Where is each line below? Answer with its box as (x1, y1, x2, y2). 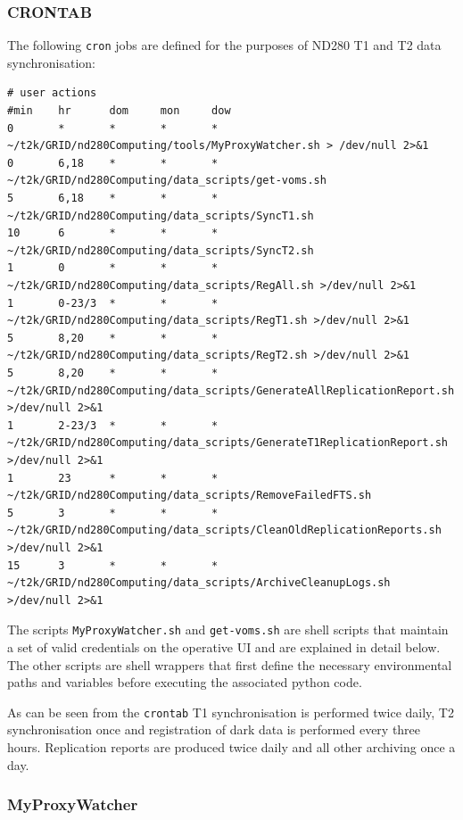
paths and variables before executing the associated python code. (7, 673, 362, 692)
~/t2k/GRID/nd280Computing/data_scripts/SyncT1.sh (7, 209, 314, 222)
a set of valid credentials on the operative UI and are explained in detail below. (7, 637, 441, 656)
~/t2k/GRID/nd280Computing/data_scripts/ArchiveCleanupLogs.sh (7, 576, 391, 590)
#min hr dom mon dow (7, 104, 231, 118)
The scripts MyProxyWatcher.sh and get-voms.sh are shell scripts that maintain (7, 620, 449, 639)
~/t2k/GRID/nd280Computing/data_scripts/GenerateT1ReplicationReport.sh (7, 436, 448, 450)
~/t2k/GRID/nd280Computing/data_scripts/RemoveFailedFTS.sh (7, 489, 372, 502)
